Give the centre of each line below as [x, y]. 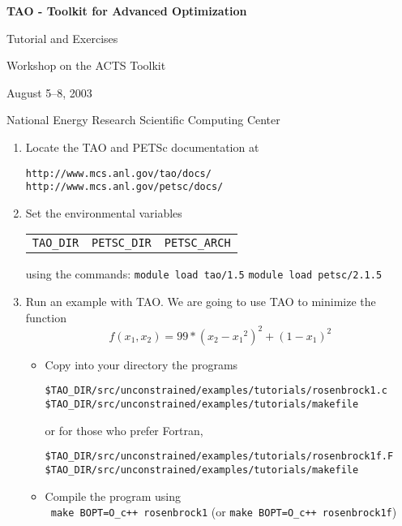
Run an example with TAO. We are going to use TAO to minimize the [201, 302]
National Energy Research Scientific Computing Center [143, 120]
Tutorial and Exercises [62, 38]
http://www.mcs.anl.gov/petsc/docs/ [124, 187]
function [46, 317]
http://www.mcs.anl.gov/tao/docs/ [118, 173]
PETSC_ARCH [197, 243]
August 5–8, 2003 [49, 92]
